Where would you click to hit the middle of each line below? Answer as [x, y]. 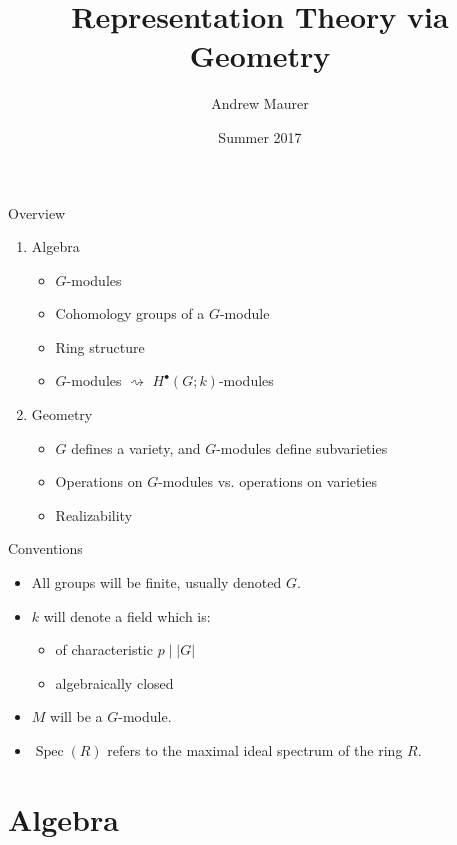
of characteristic [104, 649]
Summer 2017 [260, 136]
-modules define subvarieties [302, 447]
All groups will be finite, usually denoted [156, 582]
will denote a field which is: [127, 615]
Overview [37, 212]
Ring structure [100, 346]
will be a [76, 716]
